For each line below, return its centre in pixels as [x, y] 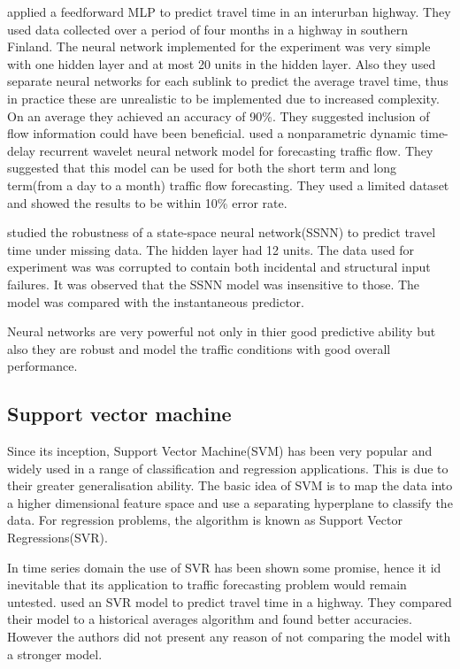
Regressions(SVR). [57, 538]
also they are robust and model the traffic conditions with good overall [199, 348]
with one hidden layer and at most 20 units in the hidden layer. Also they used [222, 63]
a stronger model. [55, 654]
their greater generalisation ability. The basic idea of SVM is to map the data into [230, 485]
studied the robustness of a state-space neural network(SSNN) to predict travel [222, 232]
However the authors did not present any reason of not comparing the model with [229, 637]
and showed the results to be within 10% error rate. [147, 202]
